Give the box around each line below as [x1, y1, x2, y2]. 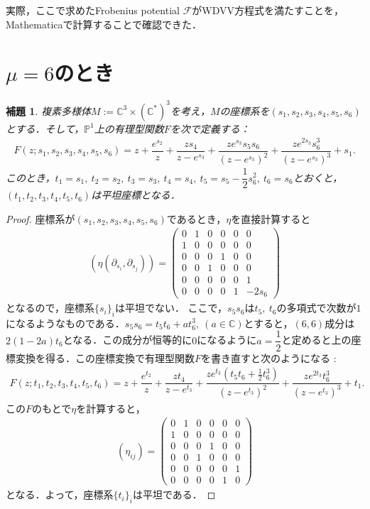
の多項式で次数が [276, 300, 357, 315]
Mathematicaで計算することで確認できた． [6, 16, 202, 31]
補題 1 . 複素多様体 [6, 103, 91, 118]
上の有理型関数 [94, 121, 164, 136]
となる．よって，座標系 [6, 487, 114, 502]
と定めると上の [281, 332, 352, 347]
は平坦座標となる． [91, 187, 180, 202]
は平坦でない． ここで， [114, 300, 228, 315]
